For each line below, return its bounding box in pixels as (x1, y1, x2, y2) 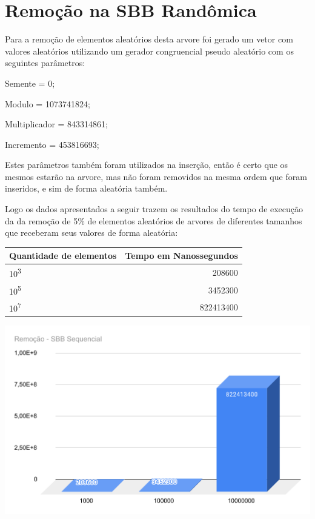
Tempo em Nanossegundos (125, 249, 238, 262)
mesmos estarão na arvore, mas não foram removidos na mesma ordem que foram (5, 170, 307, 182)
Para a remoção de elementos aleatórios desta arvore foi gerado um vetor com (5, 33, 293, 45)
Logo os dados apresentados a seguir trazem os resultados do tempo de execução (5, 203, 303, 215)
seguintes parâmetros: (5, 56, 85, 69)
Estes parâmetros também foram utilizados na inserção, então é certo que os (5, 158, 288, 171)
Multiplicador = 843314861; (5, 118, 108, 130)
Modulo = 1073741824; (5, 97, 90, 110)
